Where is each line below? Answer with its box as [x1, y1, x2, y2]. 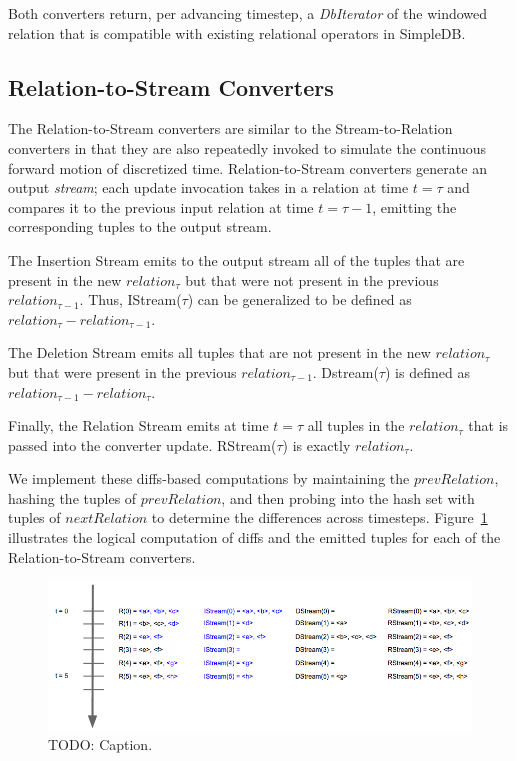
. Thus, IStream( [79, 289, 182, 310]
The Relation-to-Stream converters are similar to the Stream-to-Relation [8, 118, 453, 139]
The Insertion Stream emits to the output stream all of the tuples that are [8, 249, 465, 270]
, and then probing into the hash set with [221, 487, 475, 508]
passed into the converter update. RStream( [8, 434, 277, 455]
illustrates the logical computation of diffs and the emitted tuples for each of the [8, 527, 501, 548]
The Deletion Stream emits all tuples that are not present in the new [8, 342, 431, 363]
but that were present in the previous [8, 361, 237, 382]
